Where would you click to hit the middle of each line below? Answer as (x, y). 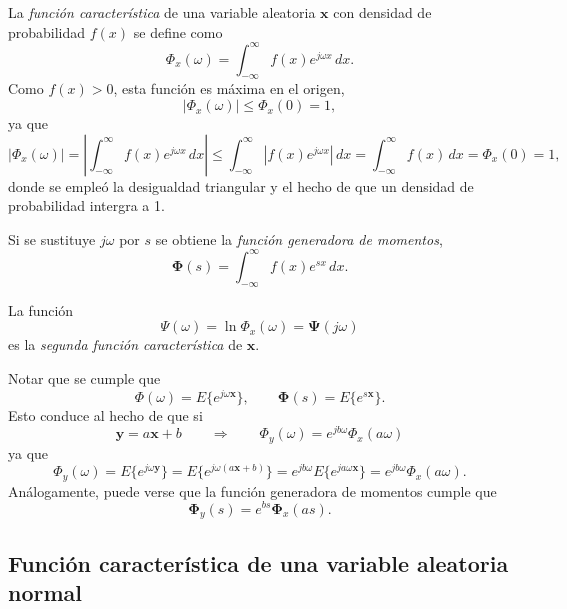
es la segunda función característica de (125, 344)
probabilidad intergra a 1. (86, 205)
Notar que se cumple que (84, 377)
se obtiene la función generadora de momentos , (299, 238)
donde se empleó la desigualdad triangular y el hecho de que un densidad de (241, 185)
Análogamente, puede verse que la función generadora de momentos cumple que (252, 490)
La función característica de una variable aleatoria (162, 12)
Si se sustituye (52, 238)
